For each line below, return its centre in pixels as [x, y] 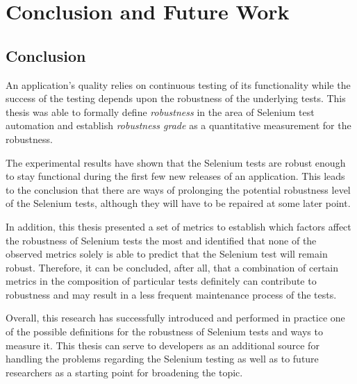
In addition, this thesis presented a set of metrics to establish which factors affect [178, 226]
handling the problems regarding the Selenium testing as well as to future [162, 359]
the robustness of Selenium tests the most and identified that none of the [161, 240]
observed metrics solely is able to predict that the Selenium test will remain [167, 254]
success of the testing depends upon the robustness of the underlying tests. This [176, 98]
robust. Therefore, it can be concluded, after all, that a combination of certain [172, 267]
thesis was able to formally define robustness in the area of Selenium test [160, 111]
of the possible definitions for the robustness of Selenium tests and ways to [164, 332]
